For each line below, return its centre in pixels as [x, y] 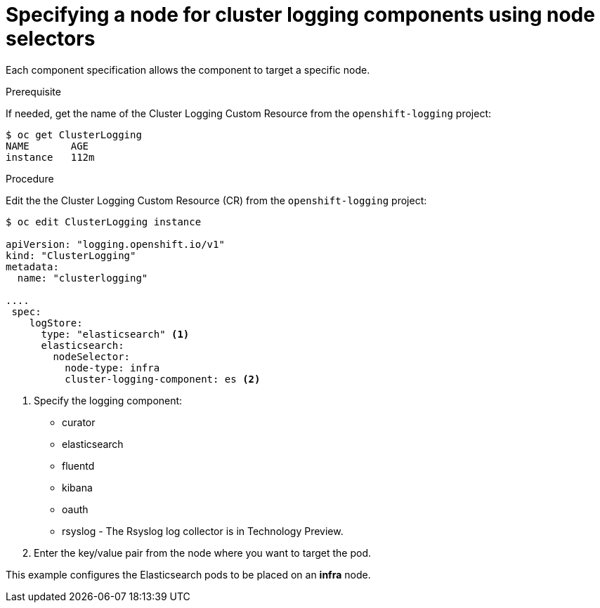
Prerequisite [33, 91]
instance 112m [50, 157]
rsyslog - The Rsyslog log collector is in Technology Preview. [203, 531]
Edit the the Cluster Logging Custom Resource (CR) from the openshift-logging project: [216, 200]
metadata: [32, 266]
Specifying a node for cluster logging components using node [300, 15]
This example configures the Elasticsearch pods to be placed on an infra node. [188, 574]
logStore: [56, 323]
